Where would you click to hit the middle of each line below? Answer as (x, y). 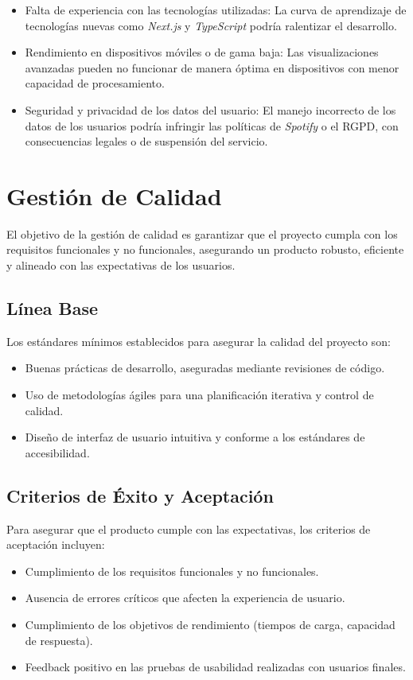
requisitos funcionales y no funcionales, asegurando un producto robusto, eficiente (205, 249)
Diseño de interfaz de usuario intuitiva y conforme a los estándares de (195, 437)
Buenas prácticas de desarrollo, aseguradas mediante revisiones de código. (205, 368)
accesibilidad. (57, 452)
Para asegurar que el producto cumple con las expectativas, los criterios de (189, 528)
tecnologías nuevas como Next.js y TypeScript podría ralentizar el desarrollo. (211, 25)
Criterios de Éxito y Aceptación (140, 495)
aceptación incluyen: (56, 544)
